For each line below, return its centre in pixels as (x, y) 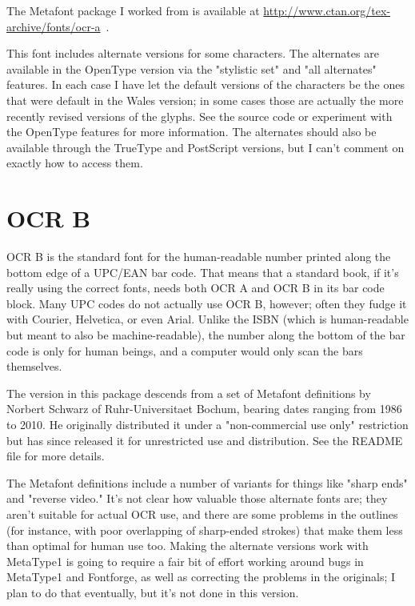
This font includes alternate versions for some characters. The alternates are (193, 53)
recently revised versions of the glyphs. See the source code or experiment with (200, 116)
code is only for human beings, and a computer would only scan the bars (185, 350)
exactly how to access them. (75, 163)
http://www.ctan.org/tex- (327, 10)
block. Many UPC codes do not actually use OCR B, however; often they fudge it (207, 303)
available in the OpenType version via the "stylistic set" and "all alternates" (192, 68)
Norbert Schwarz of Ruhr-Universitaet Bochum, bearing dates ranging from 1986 (204, 409)
